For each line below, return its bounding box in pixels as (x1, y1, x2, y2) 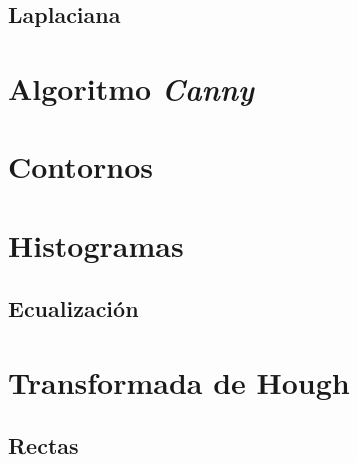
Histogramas (8, 224, 184, 265)
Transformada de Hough (8, 361, 350, 402)
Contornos (8, 146, 153, 187)
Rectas (8, 430, 79, 461)
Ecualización (8, 293, 139, 324)
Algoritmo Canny (8, 67, 254, 109)
